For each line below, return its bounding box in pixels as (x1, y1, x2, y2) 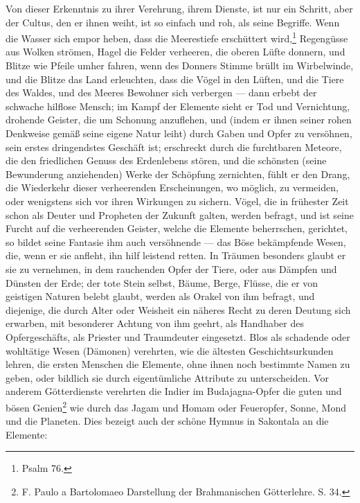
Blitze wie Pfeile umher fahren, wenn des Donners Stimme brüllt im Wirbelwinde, (6, 58, 354, 73)
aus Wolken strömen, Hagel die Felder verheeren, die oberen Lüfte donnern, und (6, 44, 345, 59)
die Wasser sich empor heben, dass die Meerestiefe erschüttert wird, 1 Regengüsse (6, 29, 348, 45)
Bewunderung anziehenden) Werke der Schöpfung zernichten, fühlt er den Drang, (6, 166, 350, 181)
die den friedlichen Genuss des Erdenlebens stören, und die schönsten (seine (6, 153, 327, 168)
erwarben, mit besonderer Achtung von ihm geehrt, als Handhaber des (6, 316, 304, 330)
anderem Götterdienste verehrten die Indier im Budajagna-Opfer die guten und (6, 384, 342, 398)
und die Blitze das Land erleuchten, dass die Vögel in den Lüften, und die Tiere (6, 71, 344, 86)
